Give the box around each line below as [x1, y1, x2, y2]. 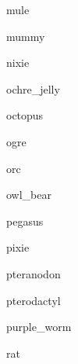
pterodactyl [6, 292, 61, 308]
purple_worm [6, 318, 72, 335]
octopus [6, 107, 44, 123]
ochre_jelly [6, 80, 60, 97]
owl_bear [6, 186, 51, 203]
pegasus [6, 212, 44, 229]
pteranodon [6, 265, 61, 281]
